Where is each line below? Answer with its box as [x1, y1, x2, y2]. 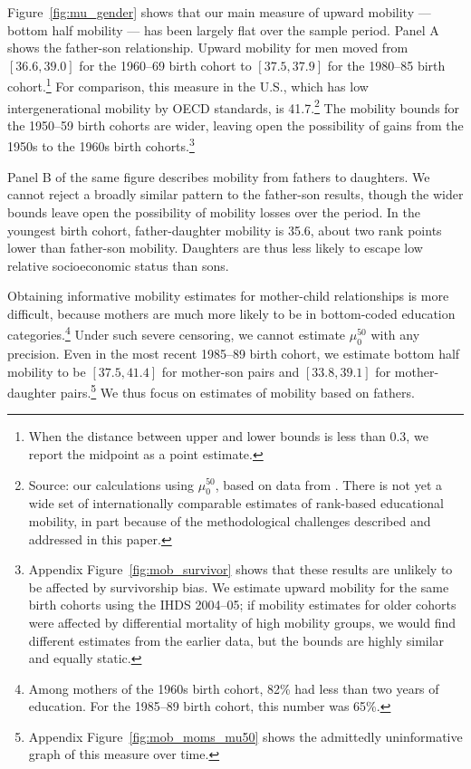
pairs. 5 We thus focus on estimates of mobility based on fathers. [60, 380, 415, 401]
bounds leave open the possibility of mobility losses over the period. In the [7, 202, 420, 221]
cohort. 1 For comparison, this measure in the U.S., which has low [7, 74, 369, 96]
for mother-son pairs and [161, 361, 300, 380]
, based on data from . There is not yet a [215, 475, 443, 494]
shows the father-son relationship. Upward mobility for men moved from [7, 38, 409, 57]
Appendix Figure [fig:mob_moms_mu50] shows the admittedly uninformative [28, 726, 463, 745]
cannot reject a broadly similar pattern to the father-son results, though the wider [7, 185, 464, 204]
